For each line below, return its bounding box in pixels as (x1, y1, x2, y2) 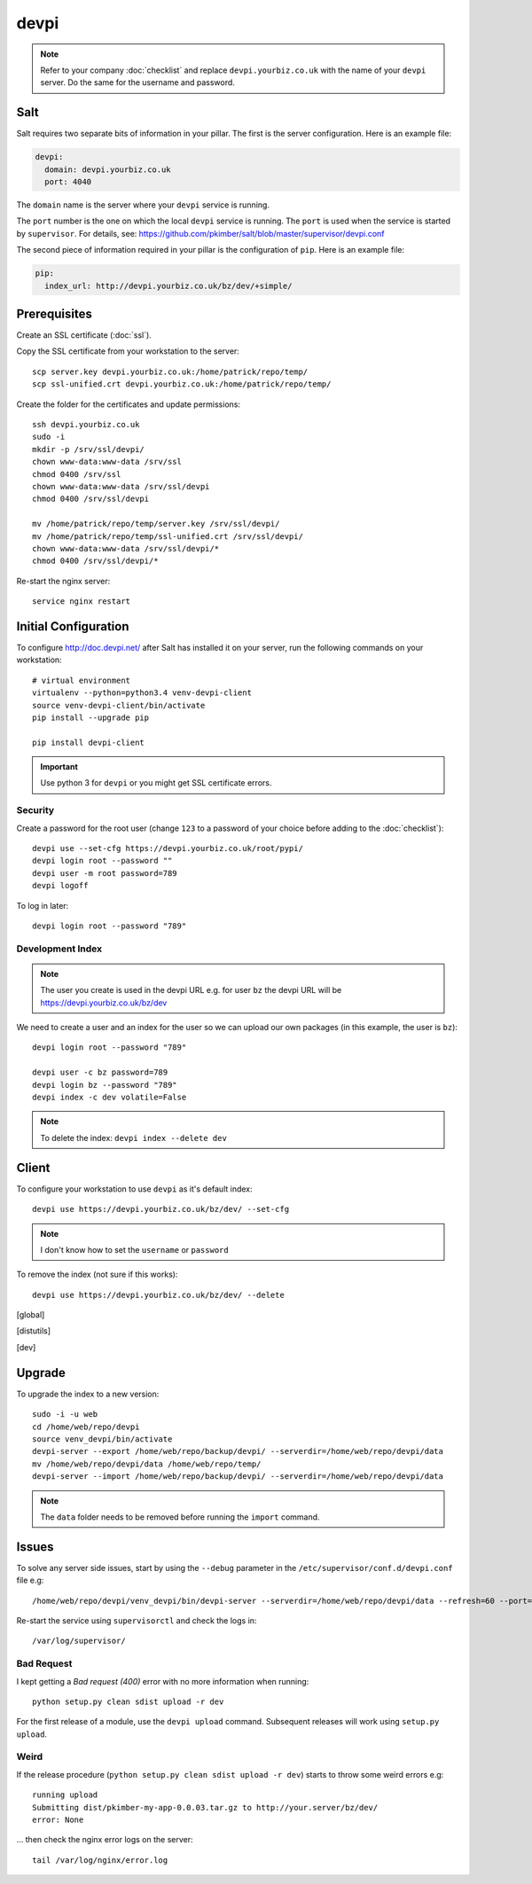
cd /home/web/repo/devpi (32, 1421, 140, 1432)
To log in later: (16, 900, 69, 911)
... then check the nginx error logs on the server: (16, 1834, 194, 1845)
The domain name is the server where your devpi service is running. (16, 199, 270, 210)
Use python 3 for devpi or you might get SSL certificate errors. (40, 778, 272, 788)
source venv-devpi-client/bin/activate (32, 700, 206, 710)
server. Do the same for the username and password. (40, 77, 235, 88)
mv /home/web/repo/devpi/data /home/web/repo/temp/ (32, 1458, 262, 1469)
